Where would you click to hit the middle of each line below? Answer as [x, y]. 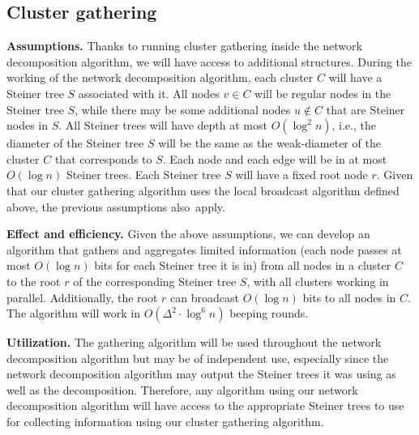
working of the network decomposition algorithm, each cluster [160, 77]
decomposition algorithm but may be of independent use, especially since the [198, 358]
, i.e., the [354, 125]
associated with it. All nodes [149, 93]
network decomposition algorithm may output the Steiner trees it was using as [201, 374]
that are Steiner [366, 109]
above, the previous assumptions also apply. [116, 206]
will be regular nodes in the [323, 93]
